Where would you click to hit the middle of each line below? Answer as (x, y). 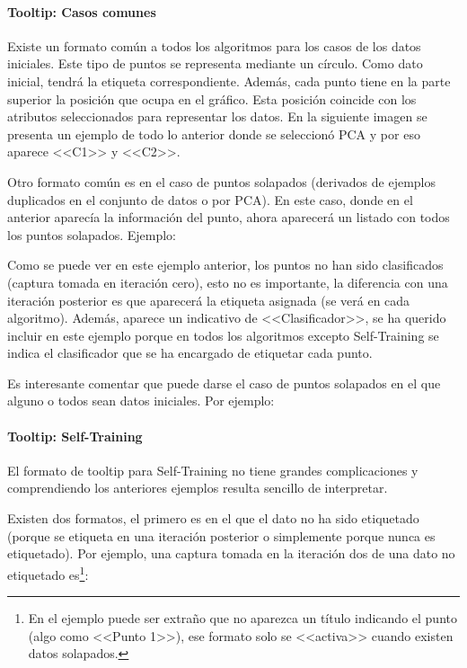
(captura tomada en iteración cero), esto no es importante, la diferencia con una (228, 282)
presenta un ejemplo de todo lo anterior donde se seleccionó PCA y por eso (214, 134)
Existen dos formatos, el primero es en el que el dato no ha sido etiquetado (213, 518)
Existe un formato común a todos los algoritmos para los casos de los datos (214, 45)
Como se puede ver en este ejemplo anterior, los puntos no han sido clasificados (225, 265)
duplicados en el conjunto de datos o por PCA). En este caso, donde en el (210, 199)
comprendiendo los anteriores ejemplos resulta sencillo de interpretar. (198, 488)
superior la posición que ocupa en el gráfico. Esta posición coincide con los (212, 98)
